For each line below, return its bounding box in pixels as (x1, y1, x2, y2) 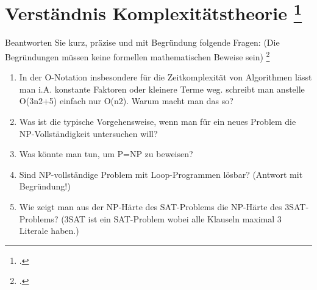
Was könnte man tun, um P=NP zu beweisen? (19, 147, 193, 160)
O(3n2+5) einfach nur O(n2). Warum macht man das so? (19, 94, 233, 107)
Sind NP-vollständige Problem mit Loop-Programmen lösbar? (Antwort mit (19, 168, 303, 180)
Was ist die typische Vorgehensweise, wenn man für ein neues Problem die (19, 115, 296, 128)
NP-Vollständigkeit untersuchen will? (19, 127, 158, 140)
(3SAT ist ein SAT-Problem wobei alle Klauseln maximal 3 (61, 212, 282, 225)
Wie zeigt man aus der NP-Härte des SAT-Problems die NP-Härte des (19, 200, 282, 213)
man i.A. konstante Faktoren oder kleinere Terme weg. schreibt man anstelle (19, 82, 305, 95)
